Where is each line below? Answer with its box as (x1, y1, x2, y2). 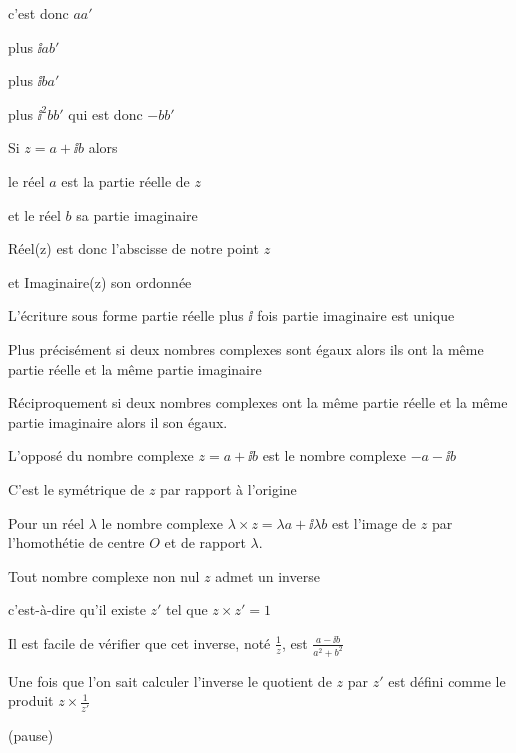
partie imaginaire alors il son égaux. (8, 411, 228, 432)
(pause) (8, 724, 54, 745)
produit (8, 690, 54, 711)
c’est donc (8, 3, 69, 23)
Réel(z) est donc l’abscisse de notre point (8, 238, 259, 259)
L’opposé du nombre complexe (8, 445, 194, 466)
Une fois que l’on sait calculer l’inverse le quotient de (8, 670, 332, 691)
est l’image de (332, 512, 417, 533)
